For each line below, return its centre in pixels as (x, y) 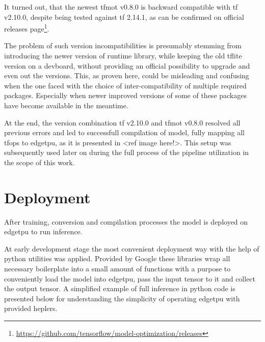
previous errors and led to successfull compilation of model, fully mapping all (124, 132)
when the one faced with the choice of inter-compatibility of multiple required (125, 85)
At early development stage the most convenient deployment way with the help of (132, 248)
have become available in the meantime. (66, 105)
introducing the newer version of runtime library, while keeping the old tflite (123, 56)
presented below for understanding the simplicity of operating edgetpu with (122, 298)
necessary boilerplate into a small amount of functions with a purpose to (117, 269)
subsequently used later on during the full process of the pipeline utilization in (127, 152)
